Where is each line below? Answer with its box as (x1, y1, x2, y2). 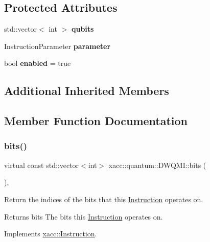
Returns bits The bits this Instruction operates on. (4, 211, 163, 222)
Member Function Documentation (4, 113, 188, 129)
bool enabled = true (4, 58, 71, 68)
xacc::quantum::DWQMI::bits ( (108, 159, 206, 170)
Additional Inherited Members (4, 83, 169, 99)
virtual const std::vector (4, 159, 79, 170)
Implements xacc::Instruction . (4, 228, 97, 239)
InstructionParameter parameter (4, 40, 111, 51)
